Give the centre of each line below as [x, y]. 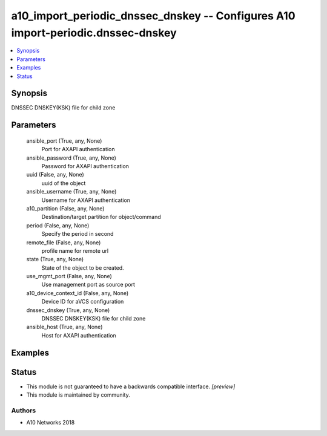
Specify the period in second [78, 234]
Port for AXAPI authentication [78, 149]
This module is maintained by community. [78, 395]
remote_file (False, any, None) [64, 242]
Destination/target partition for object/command [101, 217]
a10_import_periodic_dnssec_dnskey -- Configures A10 [154, 16]
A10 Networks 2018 [51, 423]
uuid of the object [64, 183]
